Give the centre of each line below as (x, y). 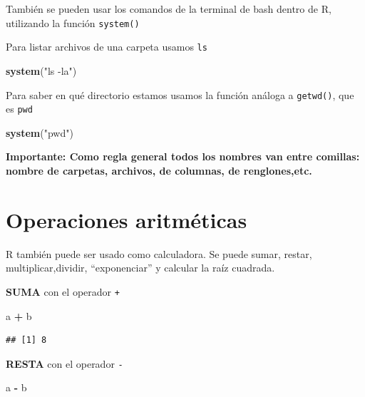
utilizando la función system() (73, 22)
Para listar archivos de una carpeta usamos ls (107, 47)
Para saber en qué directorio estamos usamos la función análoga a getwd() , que (180, 94)
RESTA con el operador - (65, 363)
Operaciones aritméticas (127, 219)
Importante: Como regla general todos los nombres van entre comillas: (183, 156)
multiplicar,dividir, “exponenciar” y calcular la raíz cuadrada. (140, 268)
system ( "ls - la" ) (41, 70)
